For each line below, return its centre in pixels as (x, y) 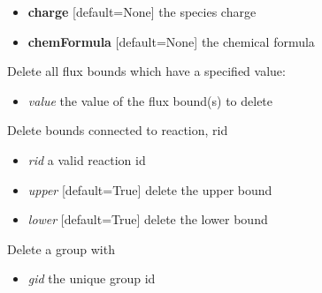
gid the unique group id (92, 278)
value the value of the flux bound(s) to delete (150, 100)
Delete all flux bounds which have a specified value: (146, 71)
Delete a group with (61, 248)
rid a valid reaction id (87, 159)
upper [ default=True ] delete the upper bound (150, 189)
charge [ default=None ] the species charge (142, 11)
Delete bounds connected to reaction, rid (118, 130)
